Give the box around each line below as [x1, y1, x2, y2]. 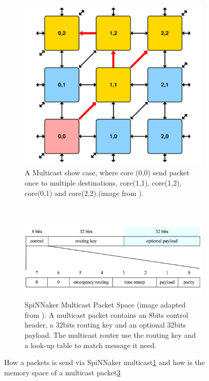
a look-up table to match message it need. [25, 339, 157, 350]
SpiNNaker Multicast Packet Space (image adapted [25, 299, 186, 310]
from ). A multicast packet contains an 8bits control [25, 309, 188, 320]
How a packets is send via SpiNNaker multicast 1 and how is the [4, 357, 205, 368]
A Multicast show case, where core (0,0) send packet [25, 167, 189, 178]
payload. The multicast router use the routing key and [25, 330, 196, 340]
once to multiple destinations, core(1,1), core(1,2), [25, 177, 182, 188]
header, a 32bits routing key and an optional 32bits [25, 319, 186, 330]
